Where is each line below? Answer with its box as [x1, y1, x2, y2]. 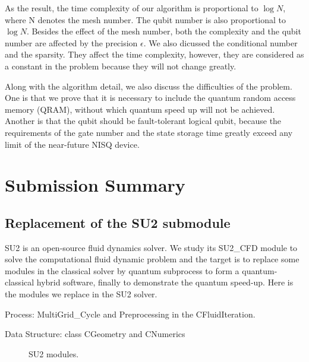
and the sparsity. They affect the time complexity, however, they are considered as [5, 48, 304, 61]
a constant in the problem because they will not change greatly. [5, 59, 237, 72]
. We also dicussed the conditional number [143, 36, 298, 49]
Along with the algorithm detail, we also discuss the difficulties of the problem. [5, 80, 292, 92]
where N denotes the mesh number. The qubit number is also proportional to [5, 13, 286, 26]
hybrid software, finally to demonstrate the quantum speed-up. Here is [36, 276, 294, 288]
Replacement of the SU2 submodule [5, 213, 231, 231]
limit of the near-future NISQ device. [5, 138, 140, 150]
